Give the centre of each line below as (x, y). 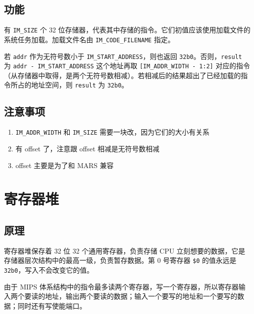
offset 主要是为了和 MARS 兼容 (64, 165)
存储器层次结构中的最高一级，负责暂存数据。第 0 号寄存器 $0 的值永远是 (120, 260)
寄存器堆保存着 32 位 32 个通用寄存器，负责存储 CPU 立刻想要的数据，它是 (125, 250)
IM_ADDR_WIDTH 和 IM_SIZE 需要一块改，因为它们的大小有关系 (112, 132)
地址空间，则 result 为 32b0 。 (80, 85)
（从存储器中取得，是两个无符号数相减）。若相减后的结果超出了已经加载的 (122, 75)
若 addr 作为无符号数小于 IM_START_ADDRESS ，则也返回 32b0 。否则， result (123, 56)
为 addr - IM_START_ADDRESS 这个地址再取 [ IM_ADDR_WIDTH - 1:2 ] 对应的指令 (127, 66)
